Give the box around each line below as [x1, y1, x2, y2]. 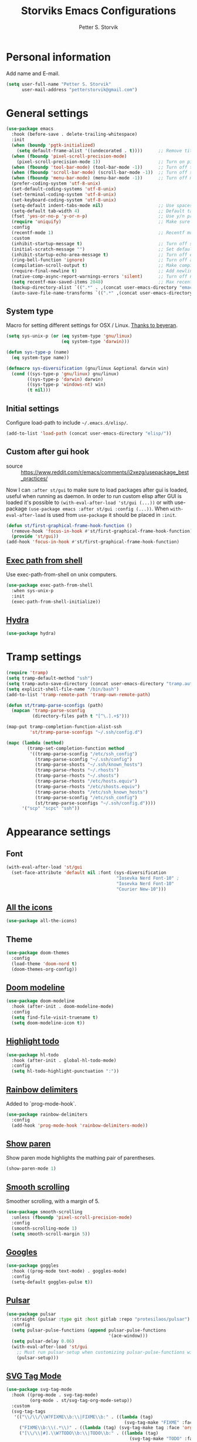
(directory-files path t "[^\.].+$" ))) [32, 713, 130, 719]
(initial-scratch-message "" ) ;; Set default [11, 246, 195, 252]
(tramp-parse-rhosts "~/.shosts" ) [35, 773, 119, 779]
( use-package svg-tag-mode [6, 1387, 72, 1393]
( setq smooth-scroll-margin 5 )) [11, 1231, 91, 1237]
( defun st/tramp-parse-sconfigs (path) [6, 702, 104, 708]
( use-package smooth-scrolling [6, 1209, 83, 1215]
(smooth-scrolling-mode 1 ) [11, 1225, 77, 1231]
